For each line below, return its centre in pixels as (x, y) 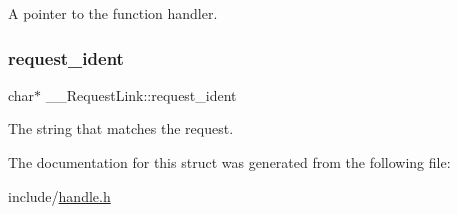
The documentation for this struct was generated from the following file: (229, 162)
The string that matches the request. (121, 128)
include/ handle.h (59, 195)
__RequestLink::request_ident (141, 94)
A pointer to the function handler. (113, 13)
